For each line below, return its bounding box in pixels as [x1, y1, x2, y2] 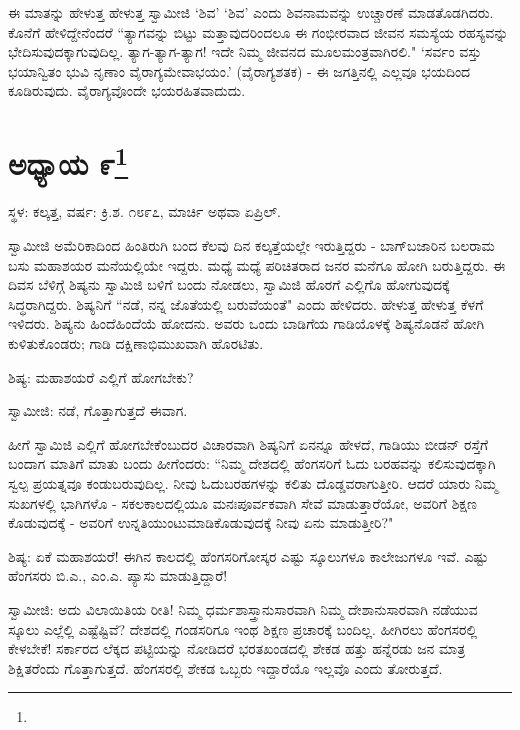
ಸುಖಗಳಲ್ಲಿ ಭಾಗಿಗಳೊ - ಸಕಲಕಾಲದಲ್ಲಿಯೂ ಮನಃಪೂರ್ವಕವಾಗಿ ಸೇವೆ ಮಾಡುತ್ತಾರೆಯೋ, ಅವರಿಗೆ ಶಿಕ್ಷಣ [8, 492, 477, 513]
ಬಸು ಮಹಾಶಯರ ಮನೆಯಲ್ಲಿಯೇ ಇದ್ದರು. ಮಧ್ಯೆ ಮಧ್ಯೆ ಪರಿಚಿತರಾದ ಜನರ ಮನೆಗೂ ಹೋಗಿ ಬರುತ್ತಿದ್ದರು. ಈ [8, 254, 506, 275]
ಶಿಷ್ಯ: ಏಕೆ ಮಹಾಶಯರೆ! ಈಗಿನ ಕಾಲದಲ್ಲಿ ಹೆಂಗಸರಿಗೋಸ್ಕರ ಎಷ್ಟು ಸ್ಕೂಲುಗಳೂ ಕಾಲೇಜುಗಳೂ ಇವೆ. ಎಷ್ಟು [8, 545, 489, 566]
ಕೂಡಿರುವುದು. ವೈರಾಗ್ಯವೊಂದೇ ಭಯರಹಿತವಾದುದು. [8, 80, 246, 101]
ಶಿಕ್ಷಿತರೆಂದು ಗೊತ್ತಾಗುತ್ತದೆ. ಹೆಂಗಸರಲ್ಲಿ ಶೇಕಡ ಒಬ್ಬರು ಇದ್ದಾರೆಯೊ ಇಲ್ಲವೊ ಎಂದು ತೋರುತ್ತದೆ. [8, 657, 443, 678]
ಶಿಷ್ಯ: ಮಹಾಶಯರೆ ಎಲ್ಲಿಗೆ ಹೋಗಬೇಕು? [8, 366, 194, 387]
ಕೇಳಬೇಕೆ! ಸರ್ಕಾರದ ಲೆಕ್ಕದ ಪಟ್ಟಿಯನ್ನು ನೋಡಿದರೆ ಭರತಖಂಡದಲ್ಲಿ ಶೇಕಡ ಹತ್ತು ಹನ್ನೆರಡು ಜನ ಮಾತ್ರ [8, 638, 466, 659]
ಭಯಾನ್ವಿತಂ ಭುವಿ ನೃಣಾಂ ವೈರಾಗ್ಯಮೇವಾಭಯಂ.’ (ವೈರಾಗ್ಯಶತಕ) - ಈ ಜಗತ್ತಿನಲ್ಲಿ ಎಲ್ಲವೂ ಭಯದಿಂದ [8, 60, 471, 81]
